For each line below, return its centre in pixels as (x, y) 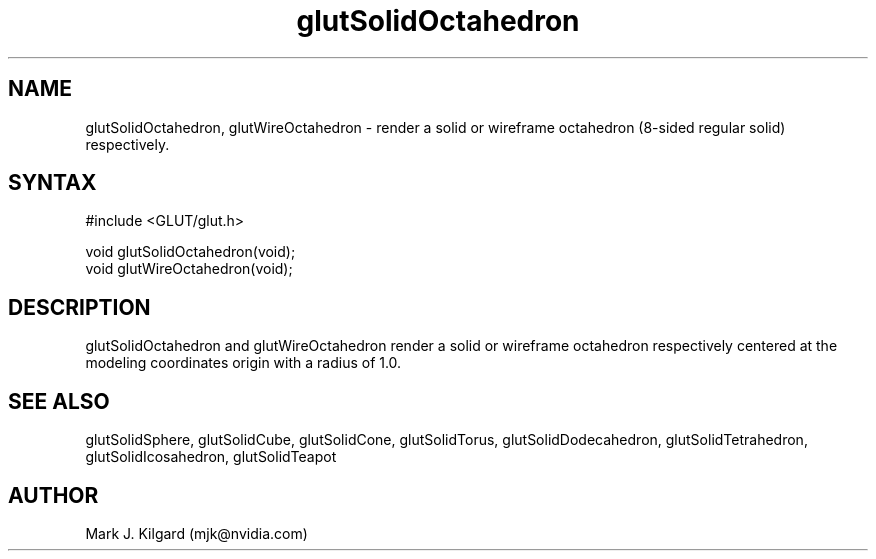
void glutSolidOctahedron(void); (190, 252)
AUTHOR (53, 495)
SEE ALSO (59, 401)
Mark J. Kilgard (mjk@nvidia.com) (196, 533)
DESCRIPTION (79, 307)
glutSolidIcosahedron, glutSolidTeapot (211, 457)
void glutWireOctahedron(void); (189, 269)
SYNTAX (52, 183)
